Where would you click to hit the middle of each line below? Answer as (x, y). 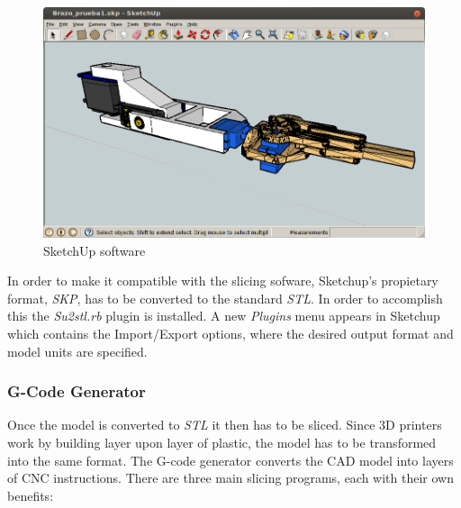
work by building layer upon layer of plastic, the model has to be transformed (222, 442)
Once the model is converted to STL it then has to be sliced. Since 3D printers (225, 425)
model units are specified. (77, 351)
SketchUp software (95, 250)
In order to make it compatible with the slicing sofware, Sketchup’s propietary (223, 281)
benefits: (31, 495)
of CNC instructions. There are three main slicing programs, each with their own (231, 478)
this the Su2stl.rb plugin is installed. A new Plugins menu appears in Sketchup (224, 316)
